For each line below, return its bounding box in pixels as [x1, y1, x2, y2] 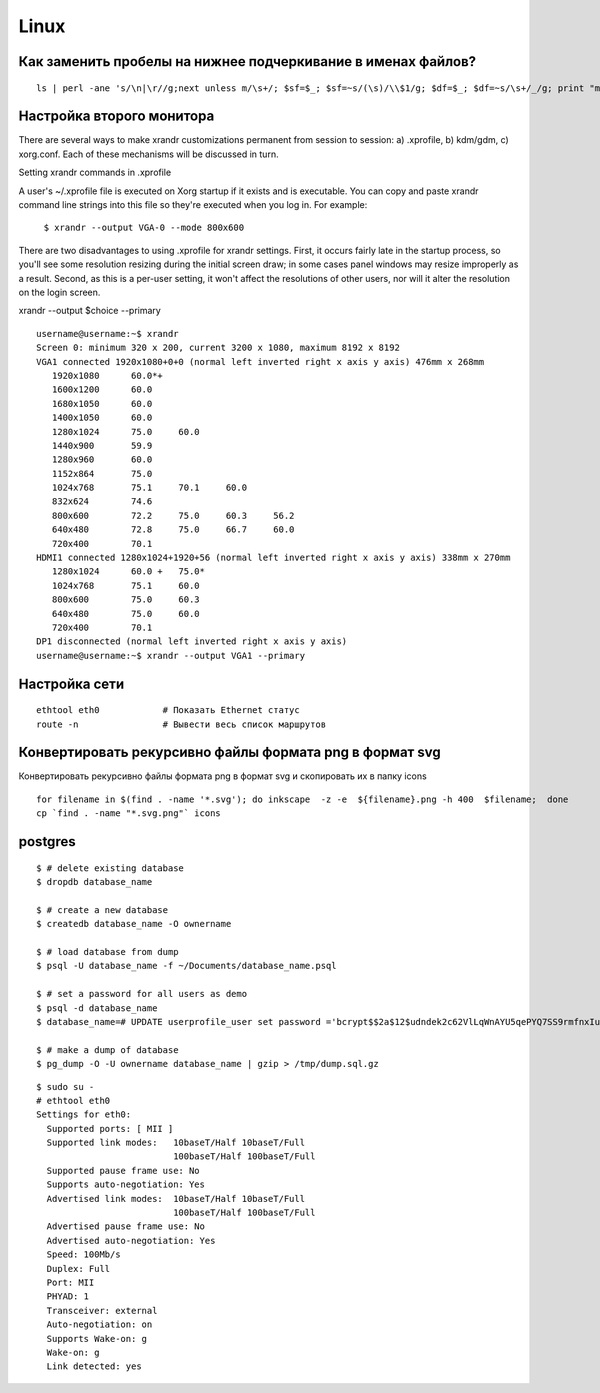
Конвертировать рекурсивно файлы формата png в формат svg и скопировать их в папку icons [18, 770, 427, 782]
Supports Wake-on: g [46, 1333, 148, 1344]
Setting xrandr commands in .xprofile [18, 166, 172, 179]
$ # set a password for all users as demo [36, 988, 248, 1000]
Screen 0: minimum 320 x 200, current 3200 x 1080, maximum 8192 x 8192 [36, 342, 400, 354]
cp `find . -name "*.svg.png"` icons [36, 808, 222, 819]
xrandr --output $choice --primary [18, 305, 162, 317]
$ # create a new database [36, 904, 169, 915]
